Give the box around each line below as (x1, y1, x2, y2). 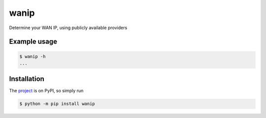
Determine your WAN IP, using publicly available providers (9, 25, 128, 31)
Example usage (9, 38, 58, 46)
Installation (9, 75, 44, 83)
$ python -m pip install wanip (19, 101, 96, 107)
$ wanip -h (19, 53, 46, 59)
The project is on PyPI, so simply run (9, 88, 84, 94)
